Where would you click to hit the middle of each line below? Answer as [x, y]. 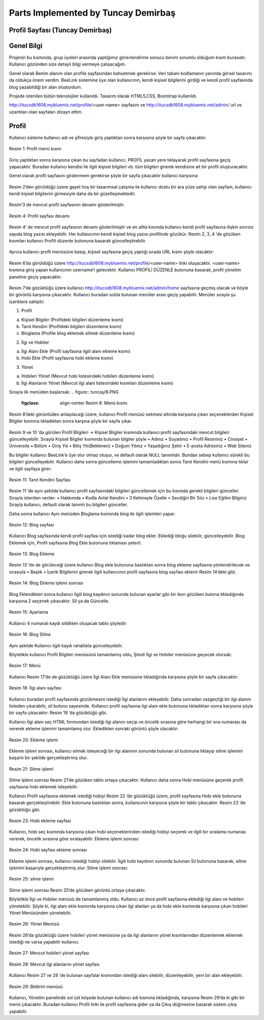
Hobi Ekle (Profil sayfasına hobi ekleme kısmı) [67, 358]
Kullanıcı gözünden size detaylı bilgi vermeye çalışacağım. [67, 64]
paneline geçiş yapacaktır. [35, 277]
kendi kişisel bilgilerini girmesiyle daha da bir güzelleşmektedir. [72, 194]
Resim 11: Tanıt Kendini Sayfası [40, 479]
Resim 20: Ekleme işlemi [33, 740]
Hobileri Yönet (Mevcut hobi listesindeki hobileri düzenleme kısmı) [88, 376]
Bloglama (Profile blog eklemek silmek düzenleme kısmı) [78, 333]
